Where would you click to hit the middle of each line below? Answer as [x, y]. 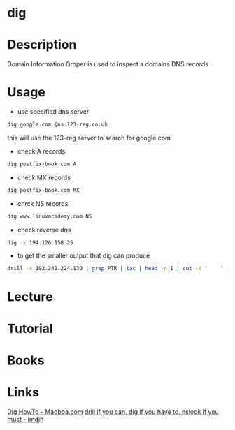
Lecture [30, 296]
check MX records [44, 177]
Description [42, 45]
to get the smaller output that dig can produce [84, 255]
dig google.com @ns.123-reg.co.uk [58, 125]
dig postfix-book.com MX [43, 190]
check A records [41, 151]
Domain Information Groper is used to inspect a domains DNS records [108, 64]
